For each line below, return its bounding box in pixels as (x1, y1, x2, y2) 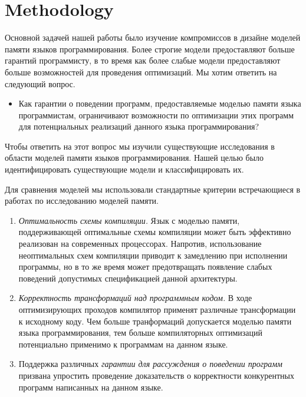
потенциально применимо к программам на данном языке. (18, 338, 228, 350)
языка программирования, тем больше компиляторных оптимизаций (18, 326, 262, 339)
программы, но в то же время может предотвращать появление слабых (18, 260, 272, 273)
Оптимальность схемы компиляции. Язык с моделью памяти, (18, 214, 240, 226)
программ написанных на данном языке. (18, 381, 163, 393)
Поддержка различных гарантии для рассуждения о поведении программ (18, 358, 283, 370)
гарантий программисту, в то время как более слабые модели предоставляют (5, 54, 281, 67)
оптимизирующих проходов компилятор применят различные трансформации (18, 303, 296, 315)
